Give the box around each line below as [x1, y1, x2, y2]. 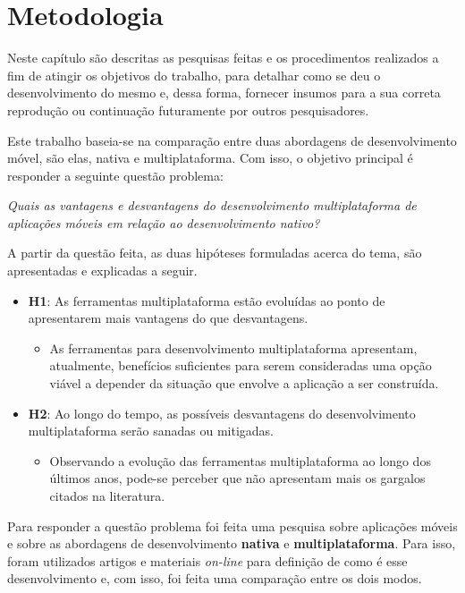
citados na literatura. [49, 487, 165, 504]
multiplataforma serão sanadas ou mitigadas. [28, 421, 274, 440]
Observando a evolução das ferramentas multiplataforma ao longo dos [49, 451, 431, 470]
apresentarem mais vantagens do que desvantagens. [28, 309, 309, 327]
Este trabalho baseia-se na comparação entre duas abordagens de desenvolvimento [7, 131, 457, 149]
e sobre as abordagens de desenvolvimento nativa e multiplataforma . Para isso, [7, 534, 456, 553]
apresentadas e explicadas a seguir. [7, 261, 198, 280]
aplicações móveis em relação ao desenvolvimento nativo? [7, 213, 320, 232]
